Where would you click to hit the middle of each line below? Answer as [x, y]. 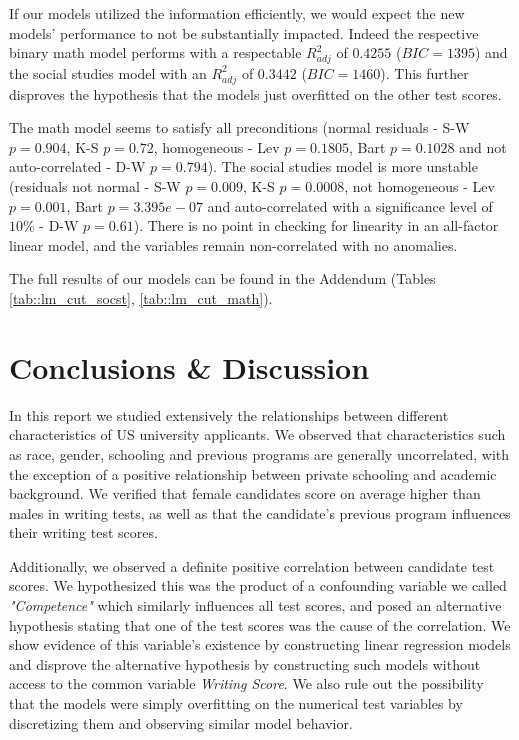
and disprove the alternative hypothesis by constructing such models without [245, 663]
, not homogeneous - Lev [419, 186]
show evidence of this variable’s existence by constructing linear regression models [260, 644]
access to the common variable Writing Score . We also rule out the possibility [246, 683]
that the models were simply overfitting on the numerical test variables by [236, 703]
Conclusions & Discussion [189, 366]
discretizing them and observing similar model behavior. [181, 722]
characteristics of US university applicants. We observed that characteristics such [257, 434]
